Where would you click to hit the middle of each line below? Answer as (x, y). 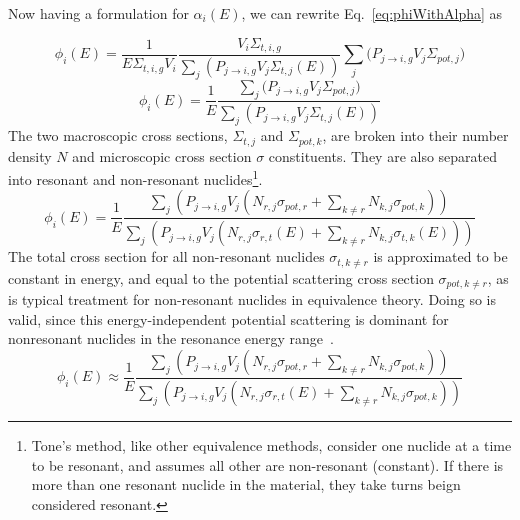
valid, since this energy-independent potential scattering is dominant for (228, 318)
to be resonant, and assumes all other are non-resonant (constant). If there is (267, 464)
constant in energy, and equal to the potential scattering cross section (221, 277)
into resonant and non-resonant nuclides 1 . (135, 177)
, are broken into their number (415, 135)
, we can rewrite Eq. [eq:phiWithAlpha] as (372, 13)
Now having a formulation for (98, 13)
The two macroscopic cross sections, (118, 135)
